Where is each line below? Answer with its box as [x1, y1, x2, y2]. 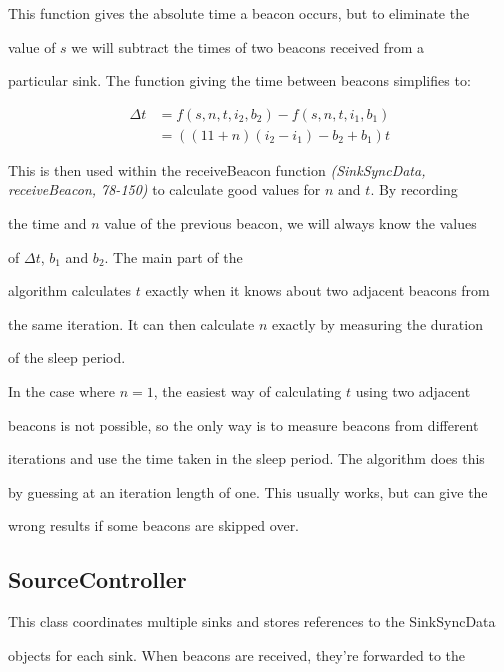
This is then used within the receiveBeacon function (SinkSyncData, [8, 159, 426, 180]
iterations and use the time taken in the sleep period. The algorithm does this [8, 448, 485, 469]
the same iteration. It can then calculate [8, 313, 255, 334]
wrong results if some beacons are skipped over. [8, 515, 300, 536]
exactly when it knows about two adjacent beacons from [145, 280, 490, 301]
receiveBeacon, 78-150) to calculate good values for [8, 179, 321, 200]
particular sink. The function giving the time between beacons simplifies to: [8, 70, 471, 91]
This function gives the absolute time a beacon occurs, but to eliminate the [8, 3, 470, 23]
